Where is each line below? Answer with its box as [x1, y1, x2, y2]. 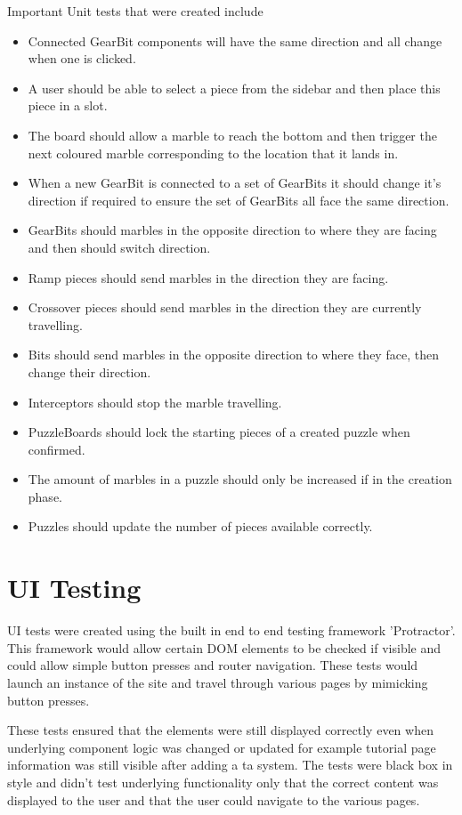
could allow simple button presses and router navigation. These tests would [7, 656, 418, 674]
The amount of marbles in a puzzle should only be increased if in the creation [28, 470, 452, 488]
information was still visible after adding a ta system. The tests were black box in [7, 755, 453, 774]
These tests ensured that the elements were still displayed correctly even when [7, 721, 434, 739]
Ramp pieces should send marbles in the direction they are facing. [28, 268, 389, 286]
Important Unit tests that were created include [7, 2, 263, 20]
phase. [28, 487, 62, 505]
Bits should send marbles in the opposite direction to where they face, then [28, 345, 439, 364]
